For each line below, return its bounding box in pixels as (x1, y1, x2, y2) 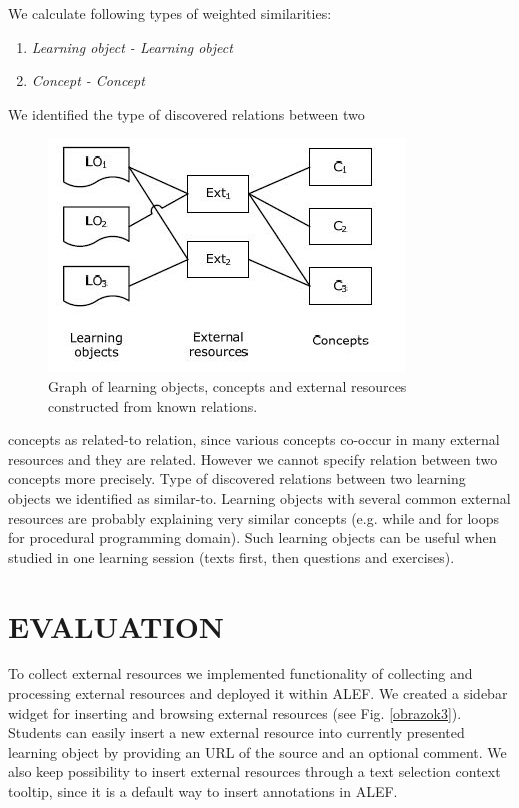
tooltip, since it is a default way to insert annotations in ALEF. (8, 781, 398, 801)
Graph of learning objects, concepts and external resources (48, 375, 407, 396)
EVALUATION (8, 605, 225, 646)
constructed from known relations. (48, 395, 258, 416)
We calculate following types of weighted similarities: (8, 3, 332, 23)
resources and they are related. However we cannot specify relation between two (8, 448, 498, 469)
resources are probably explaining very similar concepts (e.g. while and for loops (8, 507, 500, 528)
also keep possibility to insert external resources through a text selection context (8, 761, 501, 782)
